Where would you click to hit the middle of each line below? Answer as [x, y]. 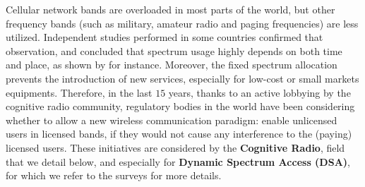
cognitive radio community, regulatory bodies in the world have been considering [180, 106]
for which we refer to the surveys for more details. [114, 175]
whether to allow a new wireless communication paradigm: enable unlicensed [172, 120]
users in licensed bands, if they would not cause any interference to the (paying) [179, 134]
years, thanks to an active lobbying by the [259, 92]
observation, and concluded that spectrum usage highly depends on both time [174, 50]
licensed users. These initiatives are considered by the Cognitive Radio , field [175, 147]
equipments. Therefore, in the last [79, 92]
